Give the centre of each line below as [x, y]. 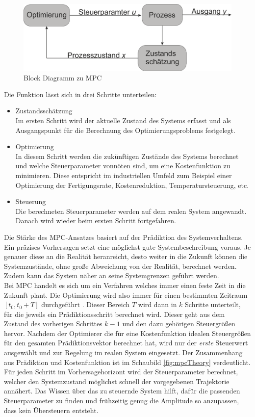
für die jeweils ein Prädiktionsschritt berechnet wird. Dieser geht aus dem [115, 314]
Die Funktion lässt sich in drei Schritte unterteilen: [80, 94]
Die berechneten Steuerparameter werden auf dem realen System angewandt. [131, 211]
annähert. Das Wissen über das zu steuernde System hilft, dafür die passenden [122, 391]
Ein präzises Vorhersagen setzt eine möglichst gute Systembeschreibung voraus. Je [127, 247]
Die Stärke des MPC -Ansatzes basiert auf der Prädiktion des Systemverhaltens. [124, 237]
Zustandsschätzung [44, 111]
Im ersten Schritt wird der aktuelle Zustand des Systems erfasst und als [123, 120]
